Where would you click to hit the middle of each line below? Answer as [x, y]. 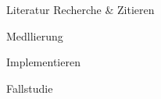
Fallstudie [30, 88]
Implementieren [43, 62]
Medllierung [35, 35]
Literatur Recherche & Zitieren [80, 9]
